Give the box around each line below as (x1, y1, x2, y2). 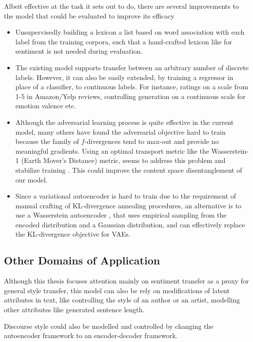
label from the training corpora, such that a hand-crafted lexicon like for (15, 36, 232, 46)
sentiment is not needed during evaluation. (15, 46, 143, 56)
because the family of (15, 136, 79, 146)
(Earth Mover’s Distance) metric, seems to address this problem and (21, 155, 226, 165)
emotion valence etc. (15, 101, 76, 111)
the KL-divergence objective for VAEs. (15, 229, 131, 239)
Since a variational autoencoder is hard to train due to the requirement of (15, 191, 236, 201)
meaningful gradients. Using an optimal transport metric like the (15, 145, 209, 156)
